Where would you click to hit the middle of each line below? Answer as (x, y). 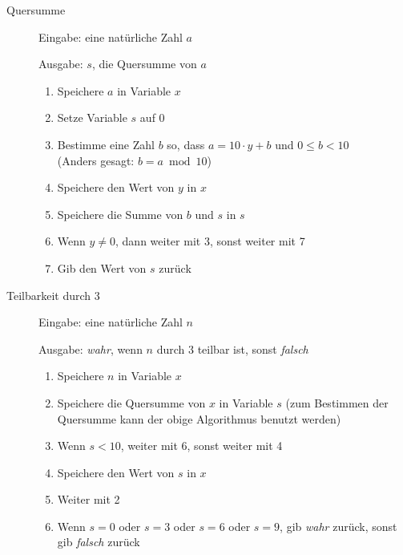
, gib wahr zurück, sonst (339, 526)
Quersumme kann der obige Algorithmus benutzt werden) (199, 418)
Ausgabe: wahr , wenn (91, 348)
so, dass (186, 144)
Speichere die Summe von (120, 214)
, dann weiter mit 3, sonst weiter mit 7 (210, 241)
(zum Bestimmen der (337, 402)
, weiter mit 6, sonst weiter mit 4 (201, 446)
